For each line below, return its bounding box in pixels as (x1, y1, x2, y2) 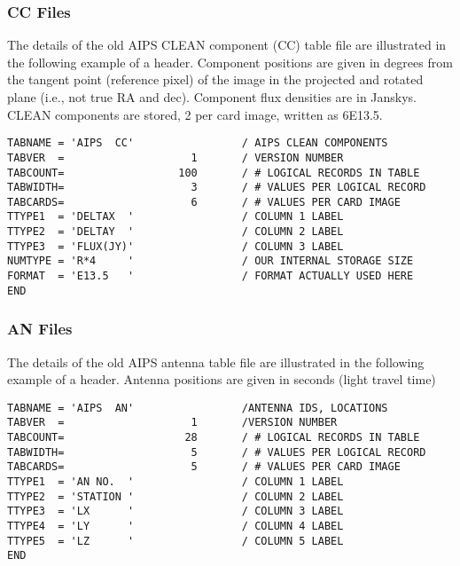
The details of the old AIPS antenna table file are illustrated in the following (7, 352, 425, 371)
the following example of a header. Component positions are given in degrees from (7, 52, 453, 71)
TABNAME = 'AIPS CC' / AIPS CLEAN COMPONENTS (7, 137, 388, 150)
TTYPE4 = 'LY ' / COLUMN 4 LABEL (7, 520, 344, 533)
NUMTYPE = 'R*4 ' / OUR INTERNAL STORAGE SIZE (7, 255, 414, 268)
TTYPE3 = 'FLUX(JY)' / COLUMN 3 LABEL (7, 240, 344, 253)
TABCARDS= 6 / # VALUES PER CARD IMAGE (7, 195, 401, 208)
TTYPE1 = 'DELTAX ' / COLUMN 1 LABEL (7, 210, 344, 224)
